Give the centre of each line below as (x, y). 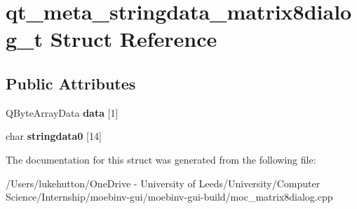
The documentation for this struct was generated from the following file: (161, 159)
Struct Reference (134, 39)
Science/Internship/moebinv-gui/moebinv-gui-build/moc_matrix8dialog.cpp (169, 197)
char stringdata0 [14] (54, 136)
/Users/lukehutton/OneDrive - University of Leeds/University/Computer (163, 183)
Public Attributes (71, 83)
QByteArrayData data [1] (62, 112)
